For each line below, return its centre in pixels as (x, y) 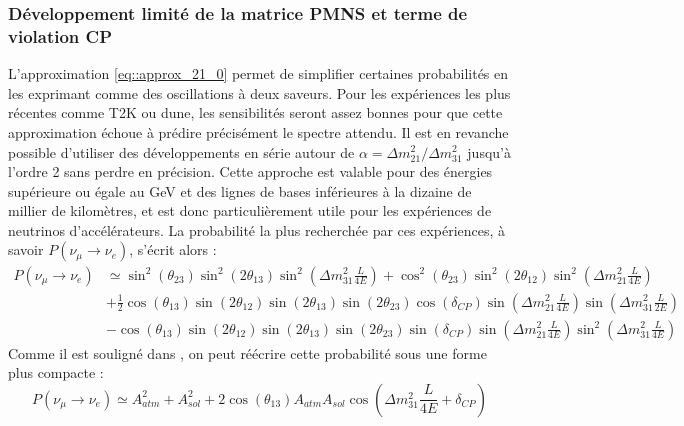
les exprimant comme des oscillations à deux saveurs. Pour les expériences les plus (259, 92)
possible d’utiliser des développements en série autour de (181, 151)
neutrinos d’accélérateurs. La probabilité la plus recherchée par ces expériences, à (257, 229)
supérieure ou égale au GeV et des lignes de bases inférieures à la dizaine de (240, 190)
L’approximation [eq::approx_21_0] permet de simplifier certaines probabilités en (258, 73)
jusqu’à (489, 151)
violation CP (60, 35)
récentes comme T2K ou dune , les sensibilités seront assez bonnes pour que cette (255, 112)
